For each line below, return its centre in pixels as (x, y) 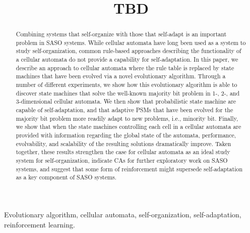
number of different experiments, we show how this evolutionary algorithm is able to (127, 85)
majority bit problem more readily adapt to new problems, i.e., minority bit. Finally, (127, 118)
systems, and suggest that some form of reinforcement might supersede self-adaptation (129, 169)
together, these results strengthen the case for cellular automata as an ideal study (123, 152)
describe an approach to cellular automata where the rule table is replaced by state (125, 67)
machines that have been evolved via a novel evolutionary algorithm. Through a (121, 76)
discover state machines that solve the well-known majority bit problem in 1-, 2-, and (128, 93)
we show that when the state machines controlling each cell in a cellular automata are (129, 127)
